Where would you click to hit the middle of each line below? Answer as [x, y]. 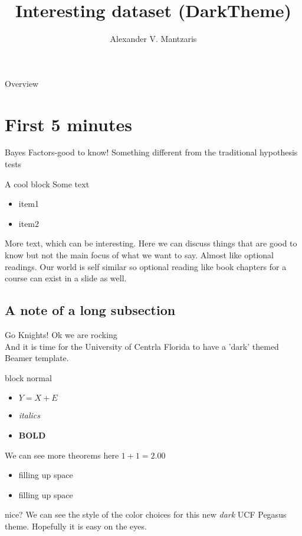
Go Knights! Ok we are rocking [61, 334]
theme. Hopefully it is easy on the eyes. [76, 526]
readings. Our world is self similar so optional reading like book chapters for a [146, 266]
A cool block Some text [47, 183]
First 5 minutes [68, 124]
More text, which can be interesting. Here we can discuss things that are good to [151, 243]
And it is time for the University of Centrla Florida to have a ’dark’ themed [142, 346]
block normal [28, 377]
